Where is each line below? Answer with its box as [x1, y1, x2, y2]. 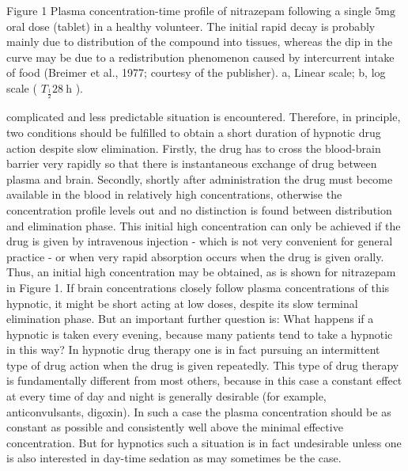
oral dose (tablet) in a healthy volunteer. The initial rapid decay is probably [6, 17, 376, 34]
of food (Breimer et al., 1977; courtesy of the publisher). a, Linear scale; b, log [6, 64, 386, 81]
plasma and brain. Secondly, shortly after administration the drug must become [6, 170, 393, 187]
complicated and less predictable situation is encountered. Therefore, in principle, [6, 108, 401, 125]
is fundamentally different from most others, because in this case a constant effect [6, 372, 402, 389]
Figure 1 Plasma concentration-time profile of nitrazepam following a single [6, 2, 372, 18]
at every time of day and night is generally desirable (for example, [6, 388, 327, 405]
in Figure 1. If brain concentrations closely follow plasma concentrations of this [6, 279, 390, 295]
